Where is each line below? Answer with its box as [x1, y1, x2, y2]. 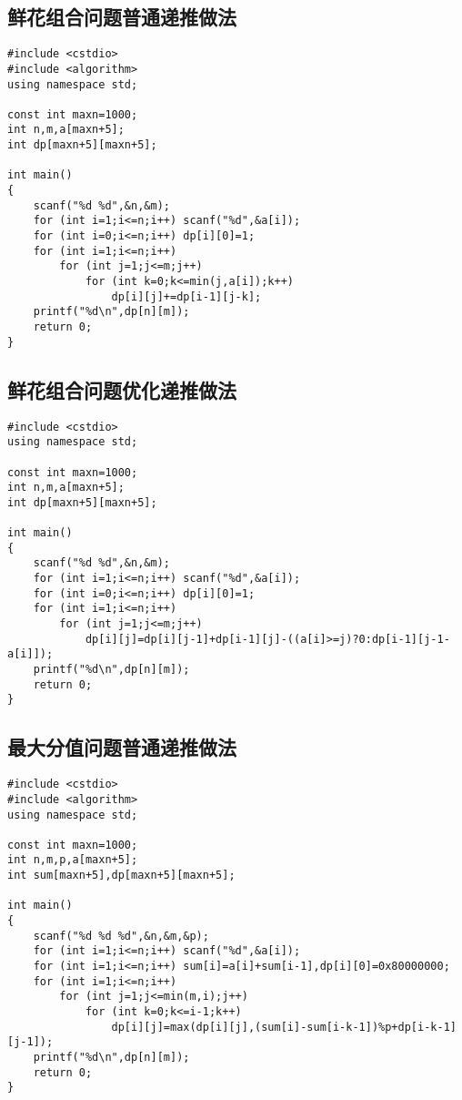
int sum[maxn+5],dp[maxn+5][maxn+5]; [7, 869, 236, 882]
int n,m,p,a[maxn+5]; [7, 853, 138, 867]
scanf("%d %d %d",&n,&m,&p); [33, 929, 209, 942]
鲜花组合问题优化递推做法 [7, 375, 236, 403]
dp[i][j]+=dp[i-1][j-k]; [111, 290, 262, 303]
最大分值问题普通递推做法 [7, 733, 236, 761]
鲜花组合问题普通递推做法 [7, 3, 236, 31]
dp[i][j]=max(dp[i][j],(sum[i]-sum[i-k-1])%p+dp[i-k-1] [111, 1020, 457, 1034]
